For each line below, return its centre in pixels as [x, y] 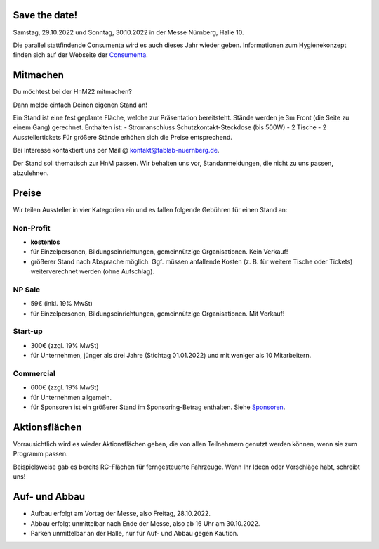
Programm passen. [40, 454]
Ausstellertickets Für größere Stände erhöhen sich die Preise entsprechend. [123, 137]
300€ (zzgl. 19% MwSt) [65, 345]
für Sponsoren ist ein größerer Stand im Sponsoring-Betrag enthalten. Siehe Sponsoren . [158, 407]
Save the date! [45, 15]
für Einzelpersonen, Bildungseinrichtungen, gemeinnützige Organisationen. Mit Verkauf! [158, 314]
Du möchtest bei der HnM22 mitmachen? [73, 92]
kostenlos [45, 242]
